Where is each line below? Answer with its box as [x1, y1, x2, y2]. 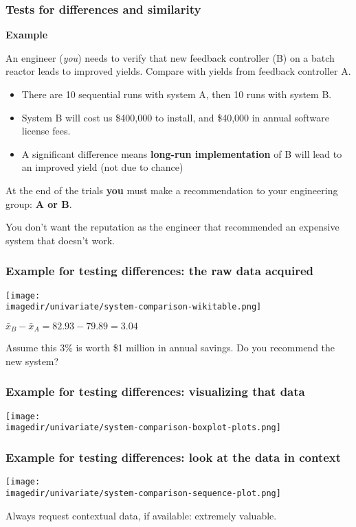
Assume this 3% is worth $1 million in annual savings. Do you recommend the [5, 340, 335, 355]
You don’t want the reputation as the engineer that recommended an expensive [5, 220, 340, 234]
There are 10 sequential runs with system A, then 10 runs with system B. [21, 87, 332, 101]
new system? [5, 353, 59, 368]
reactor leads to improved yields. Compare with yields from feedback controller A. [5, 64, 351, 78]
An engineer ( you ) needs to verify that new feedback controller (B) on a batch [5, 50, 335, 65]
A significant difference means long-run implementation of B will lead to [21, 146, 342, 161]
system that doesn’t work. [5, 233, 115, 247]
